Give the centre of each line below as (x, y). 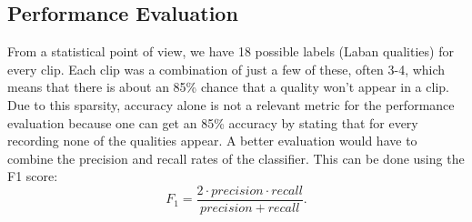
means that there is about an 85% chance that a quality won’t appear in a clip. (228, 87)
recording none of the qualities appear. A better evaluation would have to (212, 141)
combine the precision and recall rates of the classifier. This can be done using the (236, 158)
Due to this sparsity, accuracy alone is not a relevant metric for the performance (231, 104)
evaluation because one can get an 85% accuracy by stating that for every (213, 122)
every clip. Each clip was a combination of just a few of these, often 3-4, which (226, 69)
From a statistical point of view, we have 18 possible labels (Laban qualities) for (231, 51)
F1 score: (33, 176)
